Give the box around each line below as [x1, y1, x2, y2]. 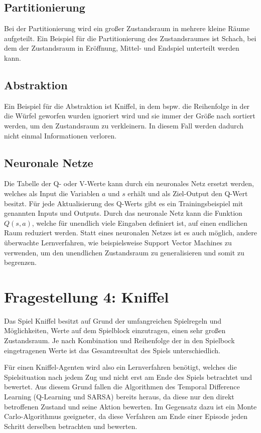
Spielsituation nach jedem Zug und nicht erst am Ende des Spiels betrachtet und [4, 371, 252, 382]
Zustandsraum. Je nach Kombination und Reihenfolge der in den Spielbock [4, 335, 235, 346]
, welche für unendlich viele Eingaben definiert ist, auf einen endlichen [32, 217, 247, 228]
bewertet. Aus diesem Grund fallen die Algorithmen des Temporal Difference [4, 381, 240, 392]
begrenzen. [4, 257, 37, 267]
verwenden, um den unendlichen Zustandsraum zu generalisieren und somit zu [4, 247, 244, 257]
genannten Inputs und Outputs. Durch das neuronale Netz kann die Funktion [4, 208, 242, 218]
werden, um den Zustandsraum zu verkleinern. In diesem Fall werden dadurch [4, 120, 244, 130]
